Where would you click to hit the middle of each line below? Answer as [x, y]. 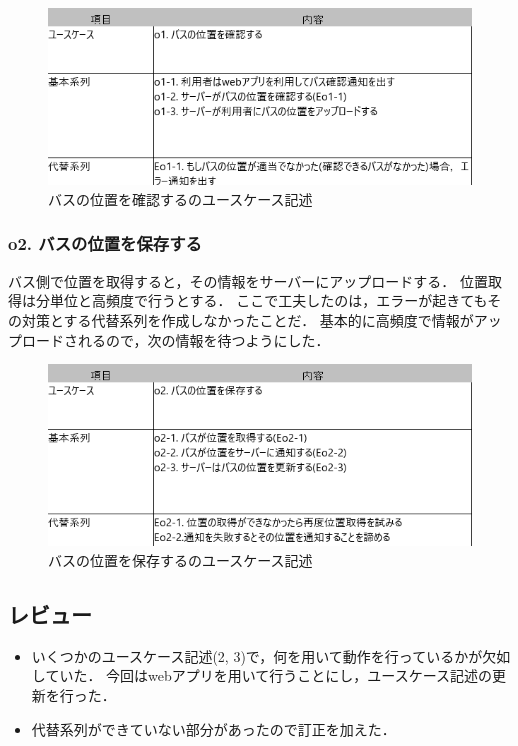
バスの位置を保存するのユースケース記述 [180, 560]
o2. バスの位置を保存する [105, 243]
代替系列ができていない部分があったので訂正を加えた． [213, 728]
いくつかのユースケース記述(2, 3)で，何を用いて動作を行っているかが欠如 [271, 655]
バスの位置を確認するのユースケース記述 [180, 198]
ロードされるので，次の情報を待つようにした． [175, 339]
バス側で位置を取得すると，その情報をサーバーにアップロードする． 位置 [248, 280]
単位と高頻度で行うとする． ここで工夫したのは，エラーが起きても [268, 300]
